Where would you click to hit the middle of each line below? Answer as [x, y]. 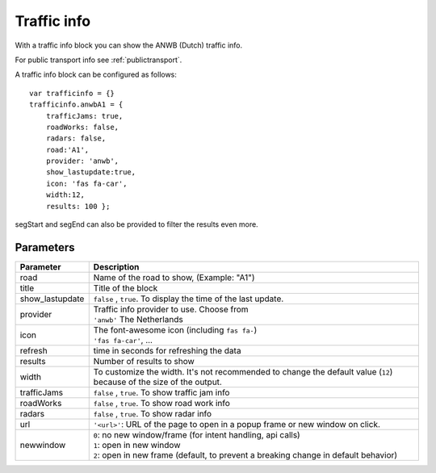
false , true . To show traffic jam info [161, 392]
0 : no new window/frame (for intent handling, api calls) [197, 434]
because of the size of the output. [157, 382]
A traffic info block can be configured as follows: [96, 75]
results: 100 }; [78, 206]
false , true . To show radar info [153, 413]
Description [116, 266]
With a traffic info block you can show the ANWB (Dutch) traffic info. [129, 45]
